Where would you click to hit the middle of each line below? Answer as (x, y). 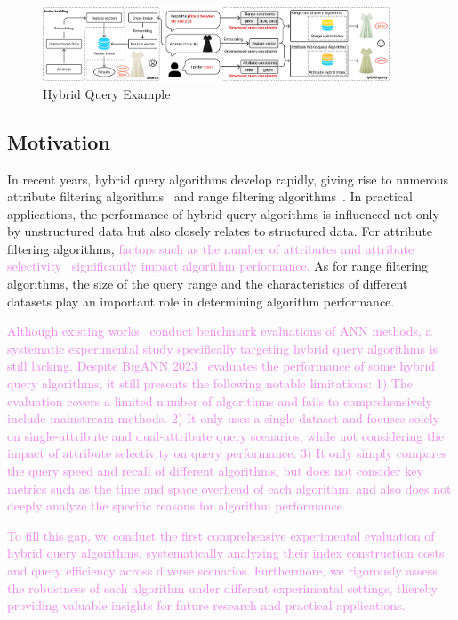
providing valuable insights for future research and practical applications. (206, 605)
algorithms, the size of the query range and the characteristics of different (208, 284)
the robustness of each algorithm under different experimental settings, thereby (223, 587)
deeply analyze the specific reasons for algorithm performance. (177, 506)
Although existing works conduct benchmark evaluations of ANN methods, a (220, 331)
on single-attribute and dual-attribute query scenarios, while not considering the (226, 435)
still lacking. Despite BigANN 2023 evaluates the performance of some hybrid (221, 366)
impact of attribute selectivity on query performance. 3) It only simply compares (227, 453)
